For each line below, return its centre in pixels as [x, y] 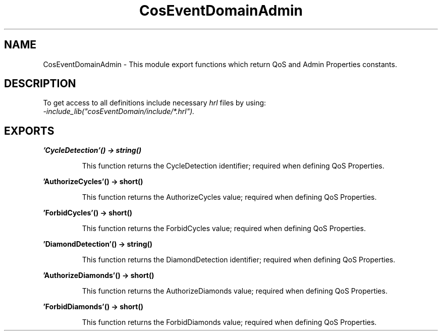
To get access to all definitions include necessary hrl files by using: [155, 103]
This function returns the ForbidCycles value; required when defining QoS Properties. [224, 229]
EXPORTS [29, 131]
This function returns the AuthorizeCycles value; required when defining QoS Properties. [229, 197]
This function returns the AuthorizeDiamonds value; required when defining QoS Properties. [235, 291]
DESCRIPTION [40, 84]
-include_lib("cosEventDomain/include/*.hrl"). [119, 111]
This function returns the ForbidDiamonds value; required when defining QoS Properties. [229, 322]
